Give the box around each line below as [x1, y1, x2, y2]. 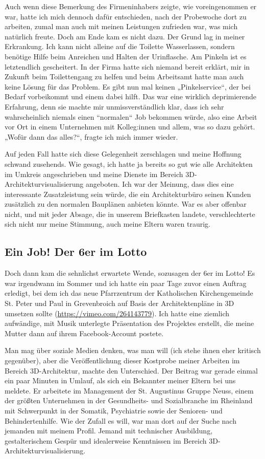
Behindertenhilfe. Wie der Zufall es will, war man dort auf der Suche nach [5, 415, 236, 426]
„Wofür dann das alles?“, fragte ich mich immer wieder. [5, 131, 178, 142]
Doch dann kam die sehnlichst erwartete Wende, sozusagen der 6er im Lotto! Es [5, 268, 255, 278]
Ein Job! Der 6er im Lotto [5, 244, 147, 259]
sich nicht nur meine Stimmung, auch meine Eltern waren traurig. [5, 218, 210, 229]
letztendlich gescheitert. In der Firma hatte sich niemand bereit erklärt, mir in [5, 61, 250, 72]
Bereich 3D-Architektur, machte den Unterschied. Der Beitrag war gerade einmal [5, 365, 258, 376]
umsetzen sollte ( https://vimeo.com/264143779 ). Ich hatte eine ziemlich [5, 308, 230, 318]
